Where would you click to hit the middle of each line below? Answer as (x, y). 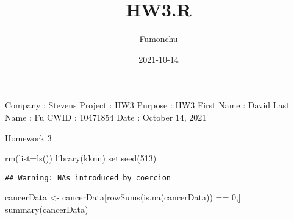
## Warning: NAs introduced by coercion (88, 178)
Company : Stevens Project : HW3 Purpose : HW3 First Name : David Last (147, 105)
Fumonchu (159, 39)
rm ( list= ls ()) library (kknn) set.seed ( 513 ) (81, 158)
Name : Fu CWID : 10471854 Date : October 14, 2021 (106, 117)
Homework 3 (28, 137)
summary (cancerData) (47, 209)
